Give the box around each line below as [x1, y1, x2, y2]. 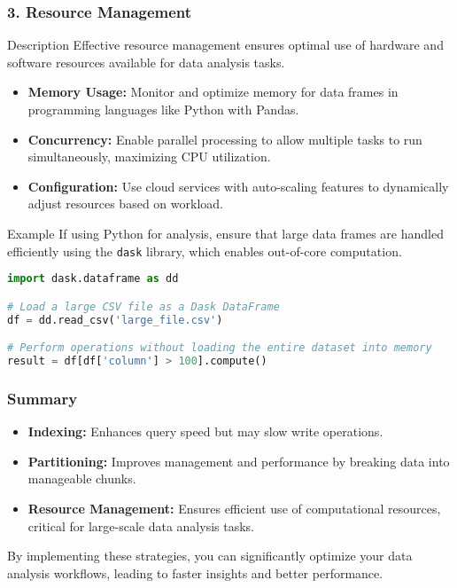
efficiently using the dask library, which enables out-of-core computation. [7, 241, 402, 260]
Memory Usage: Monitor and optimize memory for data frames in [27, 82, 399, 101]
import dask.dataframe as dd [7, 272, 179, 286]
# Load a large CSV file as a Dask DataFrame [7, 300, 280, 313]
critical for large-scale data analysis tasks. [27, 516, 255, 535]
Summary [7, 387, 78, 409]
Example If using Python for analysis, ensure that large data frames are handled [7, 223, 444, 242]
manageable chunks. [27, 469, 136, 488]
